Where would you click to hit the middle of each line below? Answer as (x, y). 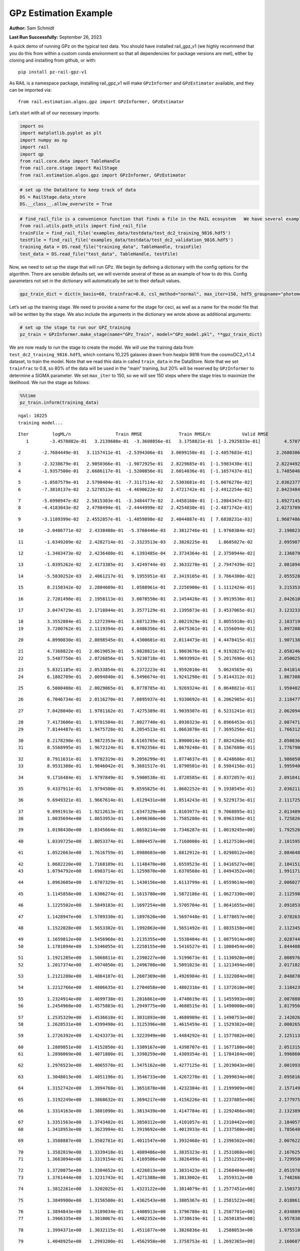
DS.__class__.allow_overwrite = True (66, 204)
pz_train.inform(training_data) (59, 403)
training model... (41, 423)
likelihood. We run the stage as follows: (49, 382)
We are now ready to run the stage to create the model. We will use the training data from (101, 347)
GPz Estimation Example (61, 13)
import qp (32, 154)
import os (32, 126)
